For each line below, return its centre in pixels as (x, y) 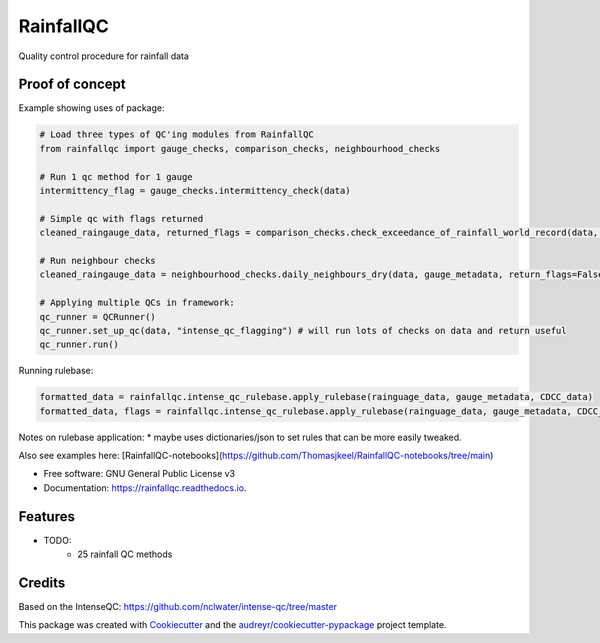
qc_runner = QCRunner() (98, 316)
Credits (42, 582)
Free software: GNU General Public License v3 (139, 474)
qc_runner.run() (79, 344)
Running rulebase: (56, 371)
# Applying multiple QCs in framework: (137, 303)
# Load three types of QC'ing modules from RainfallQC (176, 134)
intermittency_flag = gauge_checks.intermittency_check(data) (195, 190)
